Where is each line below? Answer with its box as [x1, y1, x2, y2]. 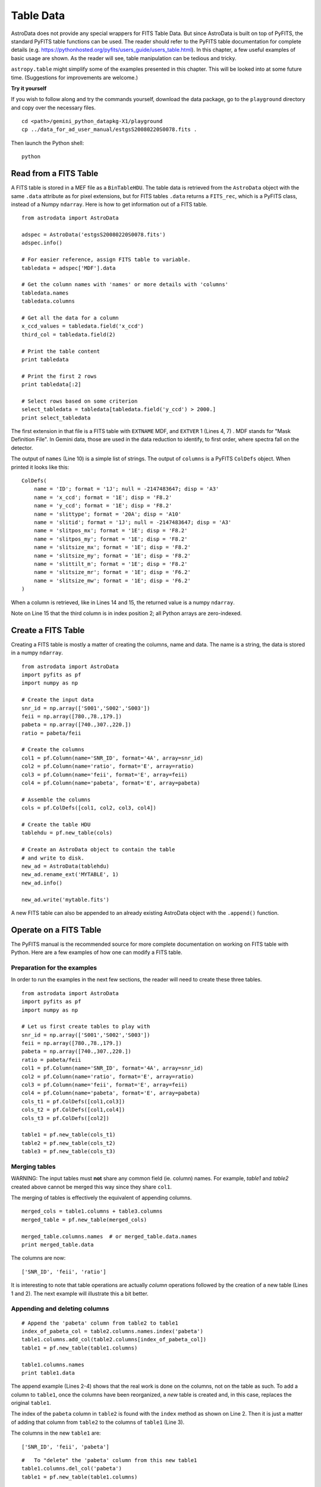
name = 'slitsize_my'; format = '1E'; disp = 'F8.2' [33, 552, 191, 559]
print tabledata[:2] [21, 381, 81, 388]
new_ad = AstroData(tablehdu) [21, 862, 110, 870]
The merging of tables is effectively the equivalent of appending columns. [11, 1194, 192, 1201]
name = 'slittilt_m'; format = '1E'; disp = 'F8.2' [33, 560, 188, 567]
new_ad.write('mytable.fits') [21, 896, 110, 903]
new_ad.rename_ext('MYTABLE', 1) [21, 871, 119, 878]
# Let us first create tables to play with [21, 1023, 150, 1030]
